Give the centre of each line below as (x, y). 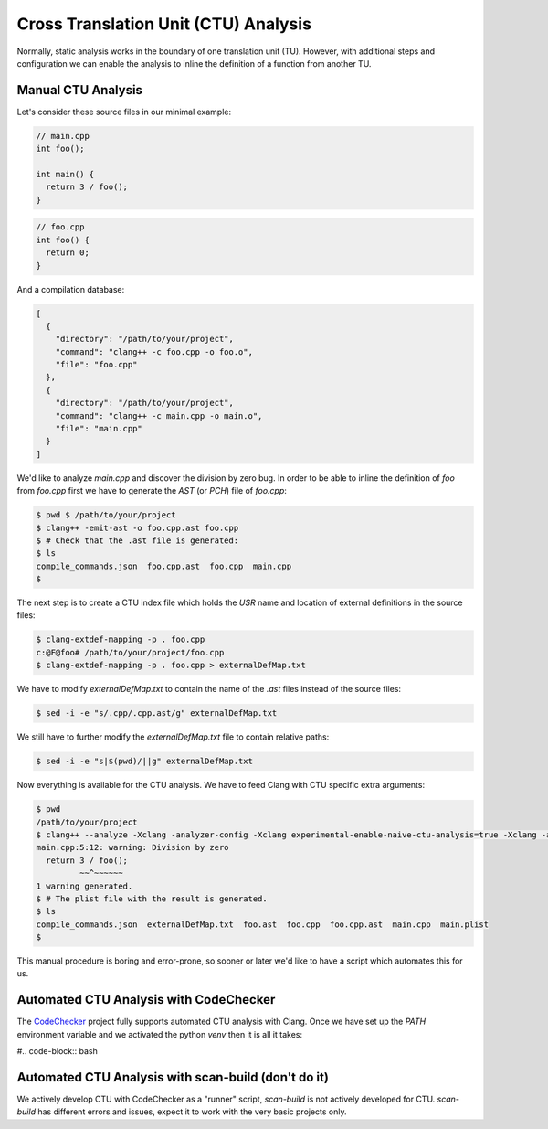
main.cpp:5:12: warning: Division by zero (132, 847)
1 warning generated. (84, 886)
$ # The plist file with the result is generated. (152, 899)
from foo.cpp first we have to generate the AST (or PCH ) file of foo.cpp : (152, 491)
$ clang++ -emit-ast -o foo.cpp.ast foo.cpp (137, 527)
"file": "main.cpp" (99, 429)
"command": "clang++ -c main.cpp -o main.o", (159, 415)
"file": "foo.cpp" (96, 365)
